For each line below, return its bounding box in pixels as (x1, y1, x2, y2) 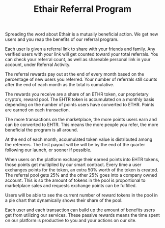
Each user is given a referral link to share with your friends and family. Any (5, 46, 156, 52)
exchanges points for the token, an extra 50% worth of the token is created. (5, 167, 159, 173)
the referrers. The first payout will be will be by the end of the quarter (5, 142, 145, 148)
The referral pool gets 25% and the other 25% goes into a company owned (5, 172, 157, 178)
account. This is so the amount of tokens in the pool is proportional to (5, 177, 146, 183)
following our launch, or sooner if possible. (5, 147, 92, 153)
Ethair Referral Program (33, 3, 132, 15)
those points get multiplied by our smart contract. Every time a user (5, 162, 141, 168)
